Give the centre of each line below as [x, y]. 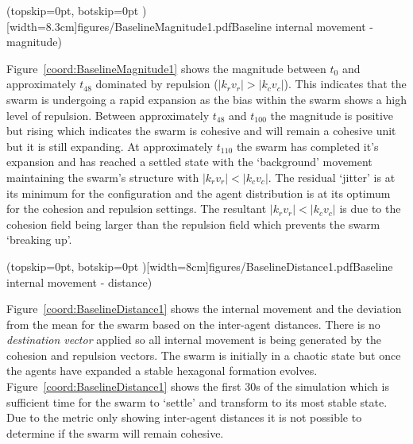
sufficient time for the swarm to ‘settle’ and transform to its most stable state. [197, 402]
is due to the [370, 208]
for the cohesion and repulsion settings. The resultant [137, 208]
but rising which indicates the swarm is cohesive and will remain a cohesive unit [201, 131]
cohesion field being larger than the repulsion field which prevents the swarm [193, 224]
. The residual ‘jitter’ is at [332, 177]
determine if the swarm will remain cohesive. [115, 432]
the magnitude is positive [332, 115]
